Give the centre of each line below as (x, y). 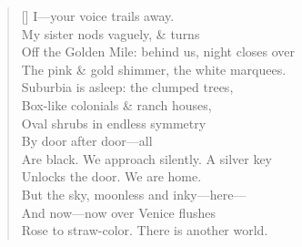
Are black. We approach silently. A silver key (147, 158)
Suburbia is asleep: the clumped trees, (127, 87)
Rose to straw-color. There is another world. (145, 230)
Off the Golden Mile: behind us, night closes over (158, 51)
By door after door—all (87, 141)
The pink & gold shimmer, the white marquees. (154, 69)
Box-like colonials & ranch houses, (116, 104)
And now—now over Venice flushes (119, 212)
